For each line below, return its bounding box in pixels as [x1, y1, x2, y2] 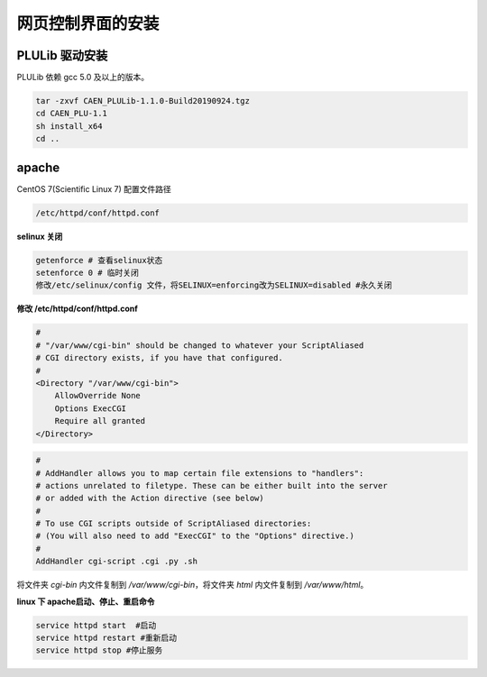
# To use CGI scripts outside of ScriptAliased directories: [35, 518, 312, 529]
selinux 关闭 [16, 231, 63, 242]
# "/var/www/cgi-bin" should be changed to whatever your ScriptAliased [35, 340, 364, 351]
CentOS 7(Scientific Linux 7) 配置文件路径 [16, 183, 171, 194]
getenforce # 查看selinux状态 [35, 255, 163, 265]
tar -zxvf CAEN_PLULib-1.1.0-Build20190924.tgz [35, 96, 250, 106]
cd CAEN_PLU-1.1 [35, 108, 108, 119]
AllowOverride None [54, 390, 142, 401]
